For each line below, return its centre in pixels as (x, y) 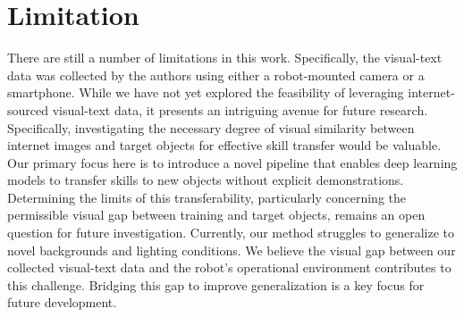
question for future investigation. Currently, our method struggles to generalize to (231, 233)
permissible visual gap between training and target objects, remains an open (216, 215)
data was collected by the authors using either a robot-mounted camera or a (216, 75)
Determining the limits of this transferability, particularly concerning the (207, 197)
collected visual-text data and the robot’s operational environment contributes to (229, 267)
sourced (28, 109)
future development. (62, 302)
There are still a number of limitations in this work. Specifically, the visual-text (225, 58)
